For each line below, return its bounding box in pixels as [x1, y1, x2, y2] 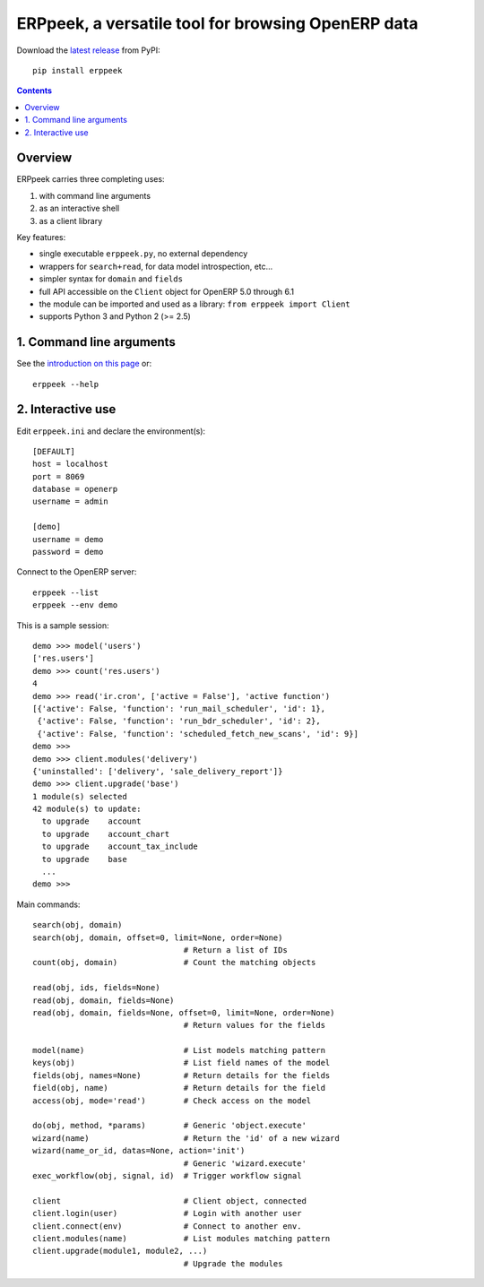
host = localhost [32, 459, 108, 470]
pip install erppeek [32, 65, 123, 75]
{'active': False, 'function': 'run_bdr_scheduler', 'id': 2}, [37, 716, 322, 726]
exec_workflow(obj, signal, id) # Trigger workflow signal [32, 1170, 302, 1180]
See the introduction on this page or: [16, 358, 152, 369]
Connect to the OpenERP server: [16, 566, 137, 577]
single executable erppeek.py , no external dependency [39, 248, 248, 259]
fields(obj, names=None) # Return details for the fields [32, 1070, 331, 1080]
